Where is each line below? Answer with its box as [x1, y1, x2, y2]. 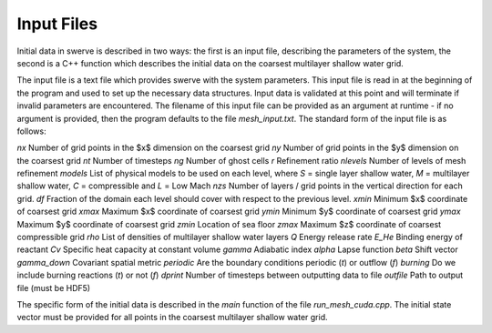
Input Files [16, 14, 98, 34]
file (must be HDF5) [16, 282, 91, 293]
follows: [16, 126, 46, 136]
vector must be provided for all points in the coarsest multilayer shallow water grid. [16, 312, 328, 323]
